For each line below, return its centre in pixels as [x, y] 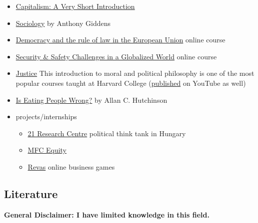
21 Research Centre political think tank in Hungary [107, 133]
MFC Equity [47, 150]
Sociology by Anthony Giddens [63, 23]
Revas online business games [71, 166]
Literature [31, 193]
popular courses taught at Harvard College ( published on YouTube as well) [131, 83]
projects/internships [46, 116]
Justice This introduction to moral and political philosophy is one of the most [135, 73]
